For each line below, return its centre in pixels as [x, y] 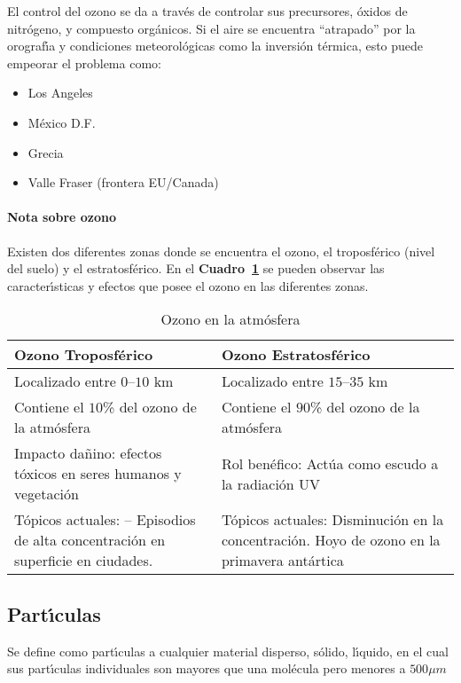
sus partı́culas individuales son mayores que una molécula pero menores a [207, 668]
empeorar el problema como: [84, 63]
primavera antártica [282, 561]
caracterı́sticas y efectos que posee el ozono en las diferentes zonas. [188, 285]
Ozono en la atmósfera [230, 319]
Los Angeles [60, 93]
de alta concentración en [90, 540]
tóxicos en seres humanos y [98, 474]
